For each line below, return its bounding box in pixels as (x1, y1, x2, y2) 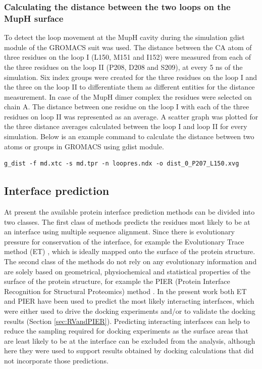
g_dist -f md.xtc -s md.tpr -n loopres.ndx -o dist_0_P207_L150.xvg (4, 160, 239, 168)
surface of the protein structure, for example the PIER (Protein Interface (4, 276, 230, 286)
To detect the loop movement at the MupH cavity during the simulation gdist (4, 32, 245, 43)
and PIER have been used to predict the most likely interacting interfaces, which (4, 296, 254, 306)
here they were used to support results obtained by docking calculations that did (4, 345, 254, 356)
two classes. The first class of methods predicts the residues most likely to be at (4, 216, 250, 227)
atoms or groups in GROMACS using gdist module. (4, 141, 164, 151)
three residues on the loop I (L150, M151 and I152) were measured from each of (4, 52, 251, 62)
